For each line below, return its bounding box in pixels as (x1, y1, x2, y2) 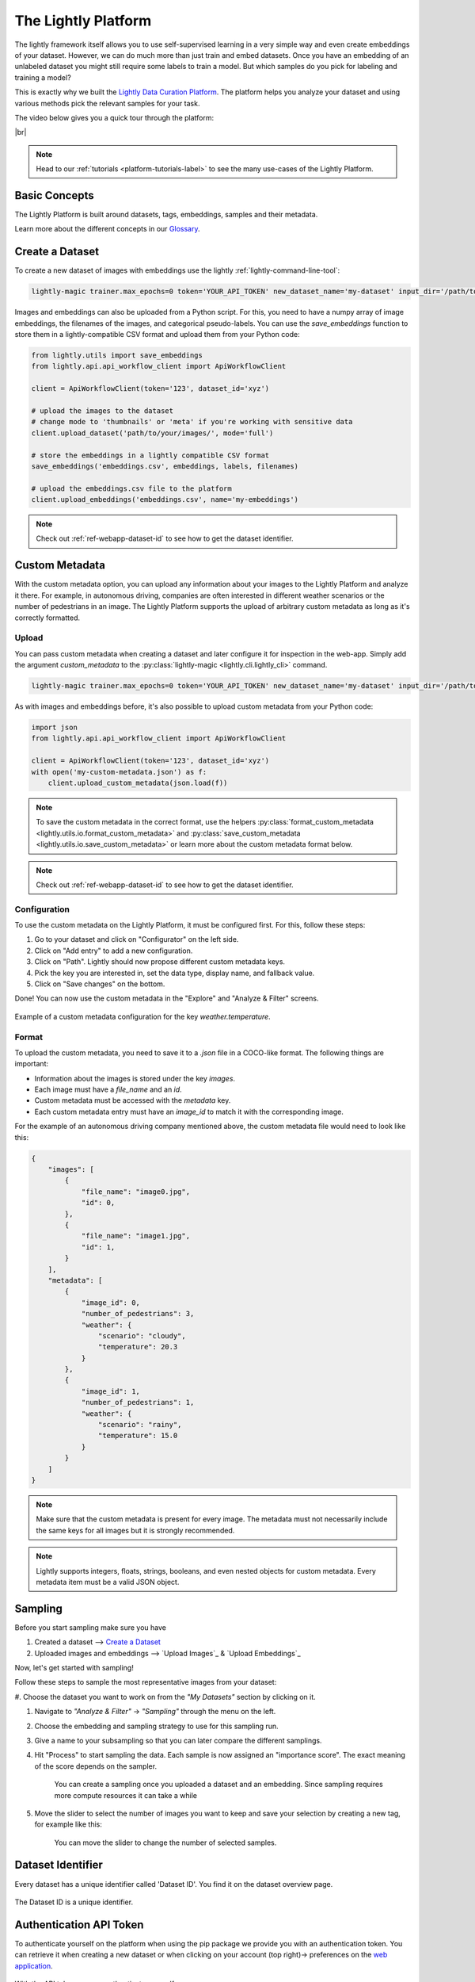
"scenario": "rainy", (97, 1420, 182, 1429)
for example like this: (34, 1819, 102, 1829)
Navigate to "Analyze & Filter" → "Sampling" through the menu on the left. (34, 1707, 276, 1716)
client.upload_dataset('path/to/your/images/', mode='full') (31, 428, 274, 438)
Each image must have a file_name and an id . (34, 1085, 182, 1094)
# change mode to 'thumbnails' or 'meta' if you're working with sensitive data (31, 417, 353, 427)
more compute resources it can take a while (54, 1790, 198, 1800)
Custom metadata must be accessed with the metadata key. (34, 1096, 231, 1105)
